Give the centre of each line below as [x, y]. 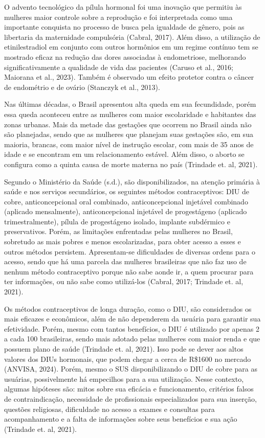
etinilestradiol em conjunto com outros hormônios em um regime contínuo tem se [131, 47]
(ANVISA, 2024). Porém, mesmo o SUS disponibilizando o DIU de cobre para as [131, 369]
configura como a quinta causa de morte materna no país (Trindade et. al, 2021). [131, 164]
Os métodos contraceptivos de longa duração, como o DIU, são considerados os [128, 308]
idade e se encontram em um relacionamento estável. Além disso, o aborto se [124, 154]
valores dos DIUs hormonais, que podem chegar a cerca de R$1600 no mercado [128, 359]
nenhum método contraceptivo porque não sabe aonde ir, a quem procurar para [129, 271]
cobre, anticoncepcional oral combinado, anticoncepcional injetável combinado [126, 201]
